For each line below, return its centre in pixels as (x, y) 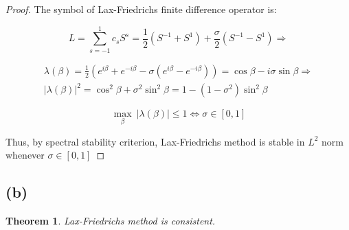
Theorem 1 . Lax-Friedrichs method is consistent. (111, 220)
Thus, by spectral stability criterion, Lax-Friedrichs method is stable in (155, 141)
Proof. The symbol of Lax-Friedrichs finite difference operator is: (141, 9)
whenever (25, 155)
